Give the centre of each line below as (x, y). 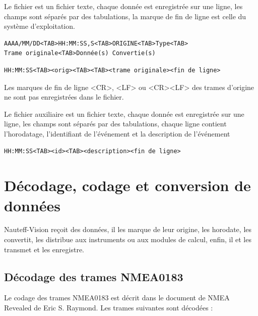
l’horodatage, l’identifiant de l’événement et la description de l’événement (117, 133)
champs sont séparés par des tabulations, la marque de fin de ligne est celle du (125, 16)
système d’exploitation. (40, 26)
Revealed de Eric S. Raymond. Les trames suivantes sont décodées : (109, 308)
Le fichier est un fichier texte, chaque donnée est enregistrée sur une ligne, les (123, 6)
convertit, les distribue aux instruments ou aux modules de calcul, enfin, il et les (128, 239)
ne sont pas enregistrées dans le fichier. (64, 97)
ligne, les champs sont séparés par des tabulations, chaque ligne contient (115, 124)
